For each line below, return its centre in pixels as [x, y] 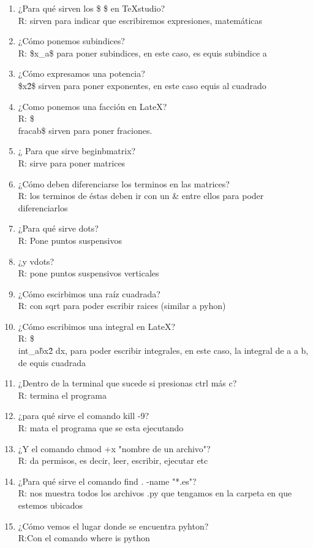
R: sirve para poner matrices [72, 162]
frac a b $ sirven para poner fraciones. [85, 130]
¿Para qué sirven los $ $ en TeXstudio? [92, 8]
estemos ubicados [51, 505]
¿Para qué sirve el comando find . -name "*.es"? [107, 481]
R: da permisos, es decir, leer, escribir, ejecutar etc [113, 460]
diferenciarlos [43, 207]
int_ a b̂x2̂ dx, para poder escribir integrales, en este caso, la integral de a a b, [163, 350]
